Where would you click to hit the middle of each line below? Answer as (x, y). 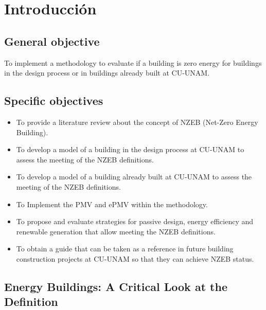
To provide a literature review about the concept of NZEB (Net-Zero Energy (137, 122)
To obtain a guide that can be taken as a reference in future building (125, 249)
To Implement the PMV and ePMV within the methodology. (112, 204)
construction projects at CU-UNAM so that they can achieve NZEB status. (135, 258)
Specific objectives (54, 101)
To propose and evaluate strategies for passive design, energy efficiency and (135, 221)
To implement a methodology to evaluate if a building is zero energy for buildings (133, 62)
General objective (52, 41)
